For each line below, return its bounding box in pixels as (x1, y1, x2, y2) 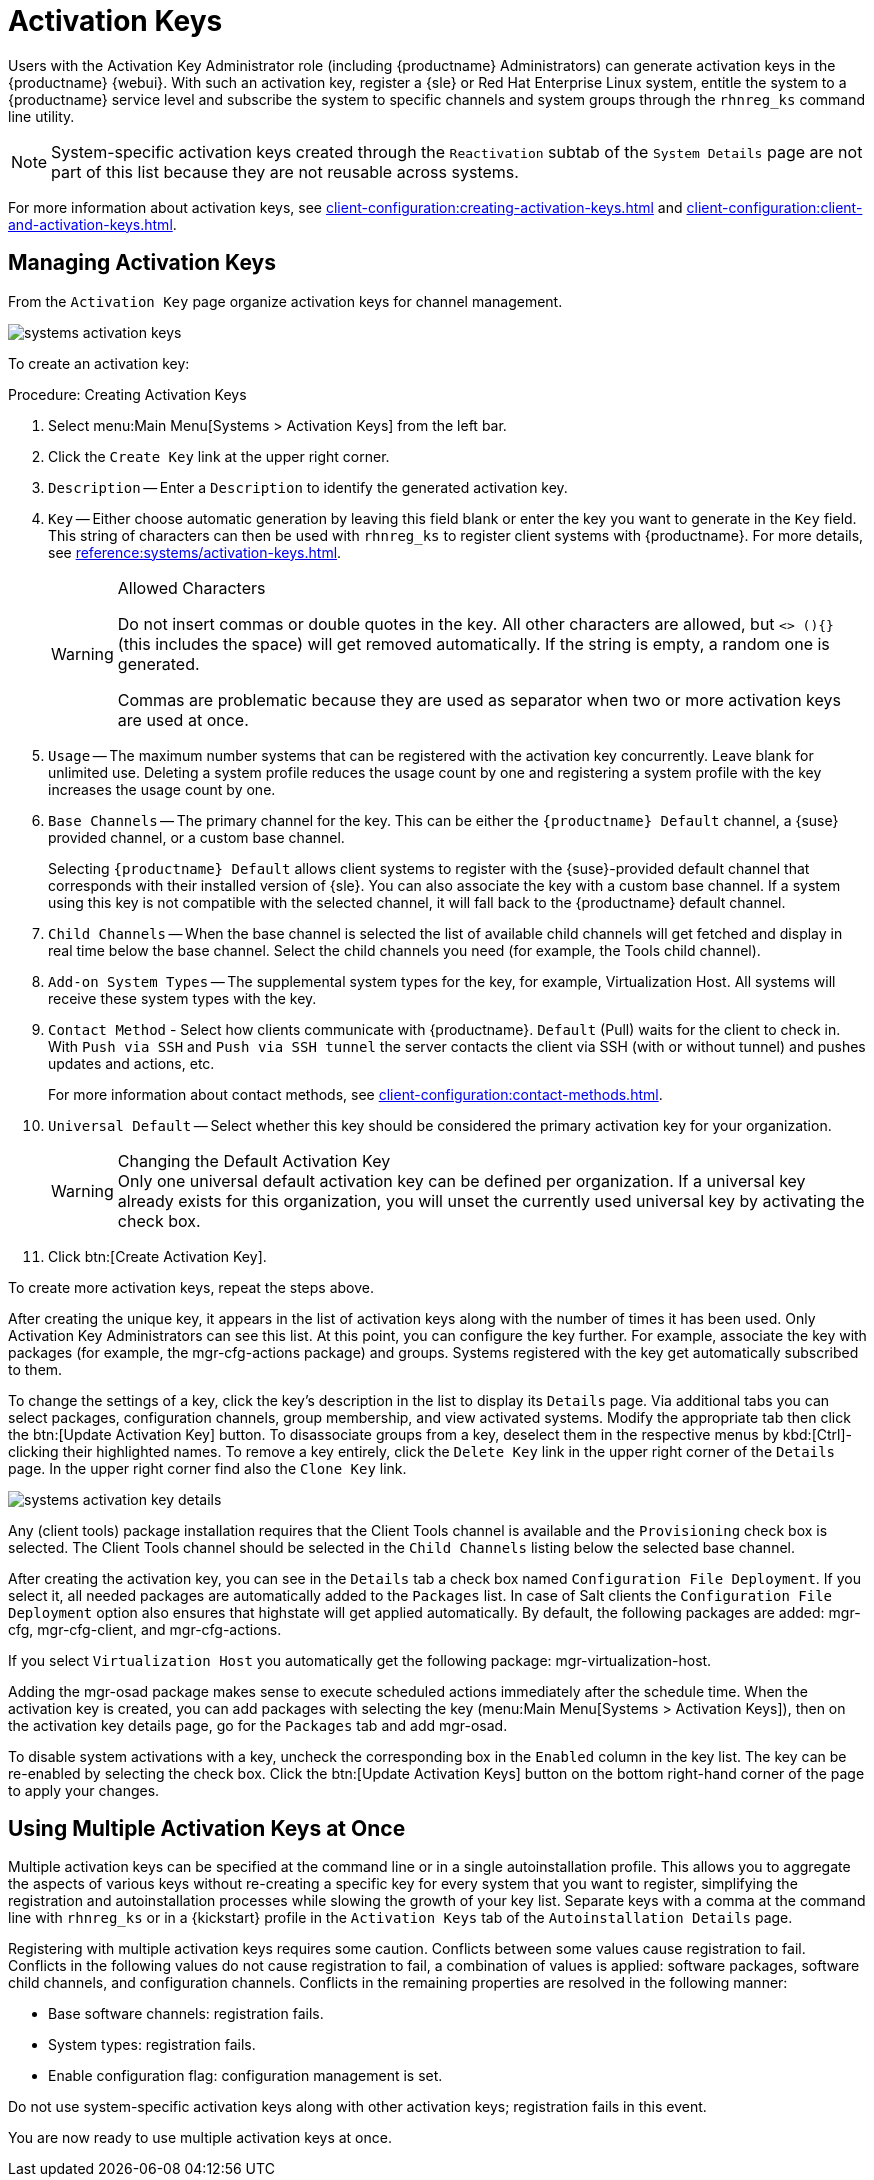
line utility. (8, 107, 75, 125)
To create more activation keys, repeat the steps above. (8, 1278, 375, 1296)
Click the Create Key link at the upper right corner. (48, 447, 390, 465)
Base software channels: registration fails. (48, 2005, 324, 2023)
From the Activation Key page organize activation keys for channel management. (8, 292, 563, 310)
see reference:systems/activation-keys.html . (48, 543, 342, 561)
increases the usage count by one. (48, 780, 276, 798)
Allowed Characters (117, 577, 266, 598)
